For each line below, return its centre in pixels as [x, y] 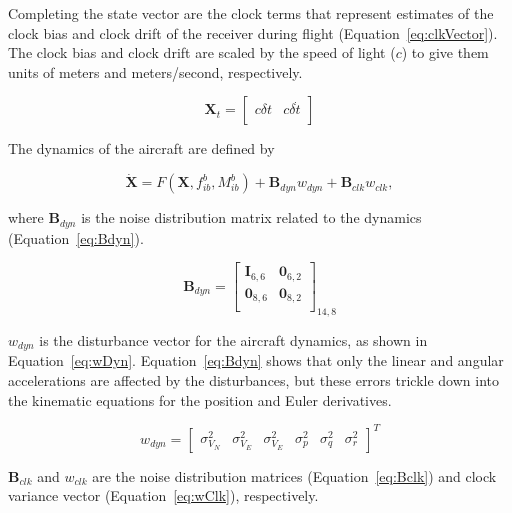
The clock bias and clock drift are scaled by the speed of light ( [202, 52]
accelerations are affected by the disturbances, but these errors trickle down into [254, 380]
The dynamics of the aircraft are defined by [141, 148]
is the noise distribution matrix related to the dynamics [251, 217]
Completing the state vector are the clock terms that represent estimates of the [251, 13]
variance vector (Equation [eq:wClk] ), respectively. [163, 495]
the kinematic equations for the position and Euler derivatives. [200, 399]
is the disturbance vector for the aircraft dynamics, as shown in [233, 340]
